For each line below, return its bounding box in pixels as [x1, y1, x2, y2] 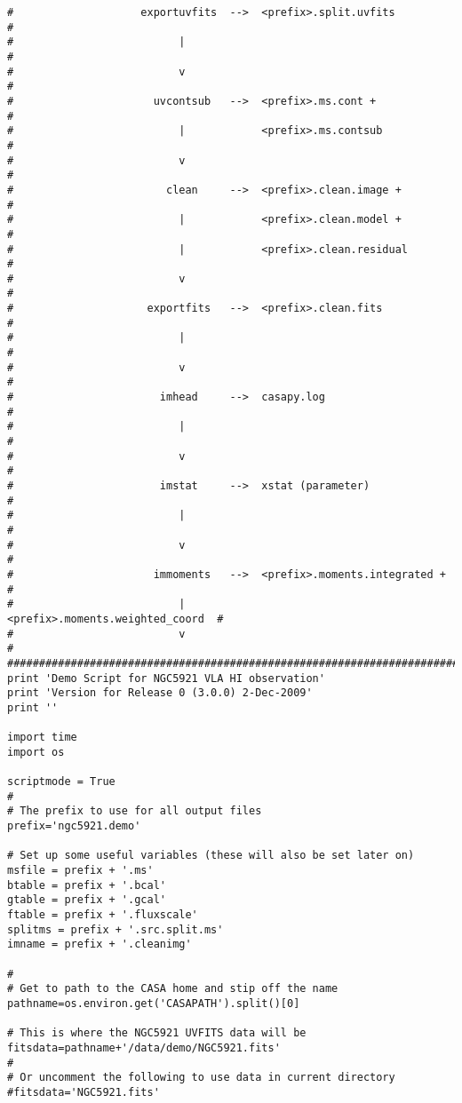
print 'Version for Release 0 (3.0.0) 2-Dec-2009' [7, 686, 313, 700]
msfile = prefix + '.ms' [7, 864, 154, 877]
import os [7, 745, 65, 758]
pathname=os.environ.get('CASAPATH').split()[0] [7, 996, 300, 1010]
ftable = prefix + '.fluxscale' [7, 909, 198, 922]
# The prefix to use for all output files [7, 805, 262, 818]
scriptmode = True [7, 775, 115, 789]
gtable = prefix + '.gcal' [7, 893, 166, 907]
